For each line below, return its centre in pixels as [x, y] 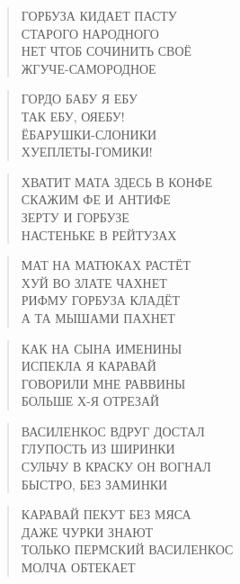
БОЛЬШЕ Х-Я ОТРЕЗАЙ [90, 401]
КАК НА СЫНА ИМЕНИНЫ [102, 348]
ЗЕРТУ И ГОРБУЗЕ [75, 216]
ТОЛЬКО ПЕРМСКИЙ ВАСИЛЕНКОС [127, 549]
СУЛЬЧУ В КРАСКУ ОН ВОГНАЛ [116, 467]
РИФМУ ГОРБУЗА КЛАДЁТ [101, 300]
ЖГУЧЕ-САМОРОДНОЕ [89, 68]
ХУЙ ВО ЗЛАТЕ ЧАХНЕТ [94, 282]
